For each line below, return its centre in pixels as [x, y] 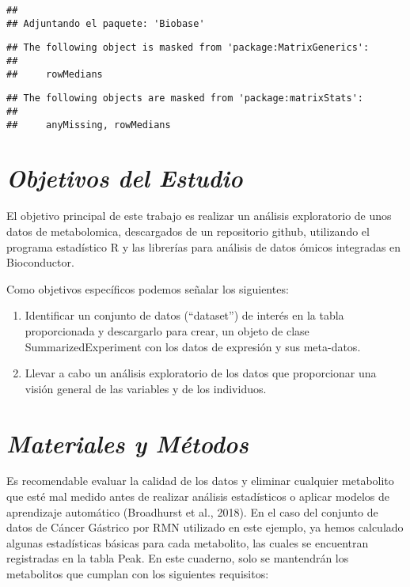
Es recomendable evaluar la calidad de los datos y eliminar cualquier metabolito [200, 481]
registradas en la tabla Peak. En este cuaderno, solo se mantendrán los [178, 558]
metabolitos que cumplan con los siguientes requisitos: [138, 574]
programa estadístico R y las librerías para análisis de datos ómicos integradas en [204, 246]
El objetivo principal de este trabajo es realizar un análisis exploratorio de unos [199, 216]
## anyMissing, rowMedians [89, 125]
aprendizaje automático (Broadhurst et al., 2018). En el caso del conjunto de [192, 511]
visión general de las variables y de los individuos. [146, 388]
